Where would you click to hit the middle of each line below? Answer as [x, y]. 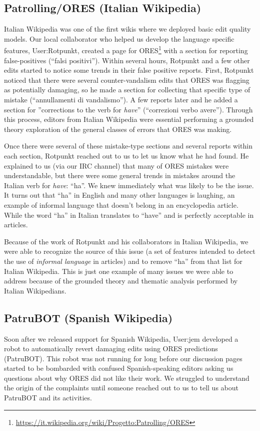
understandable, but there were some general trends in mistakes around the [120, 175]
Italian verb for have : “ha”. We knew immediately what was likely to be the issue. [129, 185]
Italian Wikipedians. [35, 290]
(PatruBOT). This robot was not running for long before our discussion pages [123, 358]
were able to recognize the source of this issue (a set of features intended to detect [130, 251]
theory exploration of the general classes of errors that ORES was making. [118, 129]
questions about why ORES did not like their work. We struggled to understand [127, 378]
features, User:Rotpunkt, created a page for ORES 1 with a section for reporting [126, 50]
